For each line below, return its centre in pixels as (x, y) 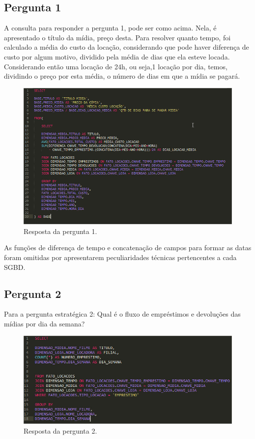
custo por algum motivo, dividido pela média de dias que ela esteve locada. (117, 56)
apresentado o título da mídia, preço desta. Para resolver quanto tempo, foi (117, 37)
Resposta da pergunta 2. (60, 430)
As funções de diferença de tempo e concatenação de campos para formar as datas (128, 248)
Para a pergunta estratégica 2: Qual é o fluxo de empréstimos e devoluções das (122, 314)
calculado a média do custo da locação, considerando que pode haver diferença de (127, 47)
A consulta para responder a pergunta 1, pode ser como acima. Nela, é (110, 28)
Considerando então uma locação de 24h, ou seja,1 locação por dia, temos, (116, 66)
